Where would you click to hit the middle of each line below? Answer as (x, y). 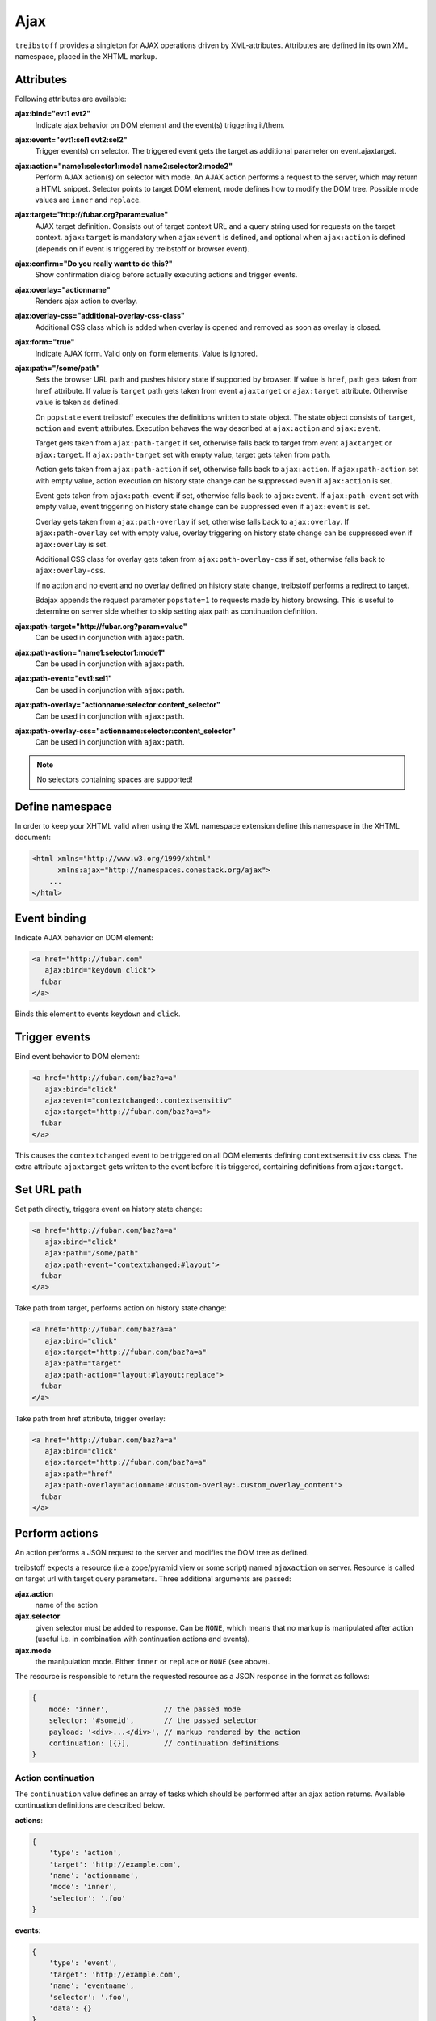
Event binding (50, 919)
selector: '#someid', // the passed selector (153, 1721)
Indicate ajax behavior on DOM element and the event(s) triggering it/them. (160, 124)
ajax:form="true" (45, 342)
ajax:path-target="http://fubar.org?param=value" (101, 626)
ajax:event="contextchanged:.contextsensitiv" (138, 1100)
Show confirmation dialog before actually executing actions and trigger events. (166, 275)
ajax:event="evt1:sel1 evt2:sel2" (71, 140)
